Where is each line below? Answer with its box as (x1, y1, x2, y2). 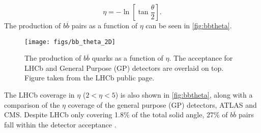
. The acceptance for (169, 53, 233, 63)
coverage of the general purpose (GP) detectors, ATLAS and (68, 99, 257, 110)
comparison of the (4, 99, 60, 110)
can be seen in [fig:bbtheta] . (146, 20, 232, 30)
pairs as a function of (71, 20, 137, 30)
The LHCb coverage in (4, 90, 75, 100)
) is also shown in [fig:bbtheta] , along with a (115, 90, 253, 100)
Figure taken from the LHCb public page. (24, 72, 155, 83)
